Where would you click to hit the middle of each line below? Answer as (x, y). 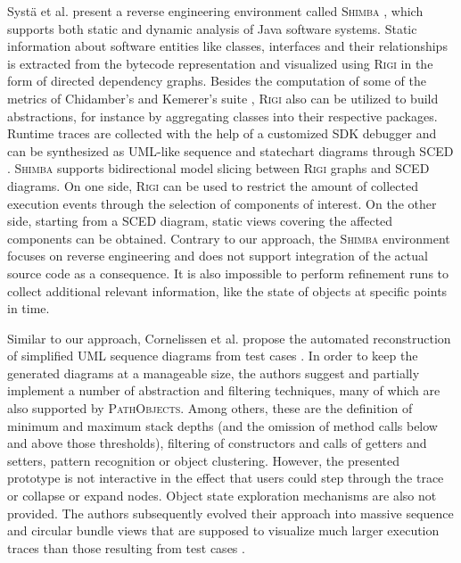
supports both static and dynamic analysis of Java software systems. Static (212, 28)
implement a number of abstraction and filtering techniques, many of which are (224, 390)
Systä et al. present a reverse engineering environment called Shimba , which (215, 11)
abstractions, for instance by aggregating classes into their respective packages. (222, 116)
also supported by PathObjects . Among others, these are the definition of (210, 408)
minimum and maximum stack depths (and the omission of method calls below (222, 425)
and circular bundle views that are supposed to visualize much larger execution (223, 530)
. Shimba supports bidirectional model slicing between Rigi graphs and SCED (218, 168)
